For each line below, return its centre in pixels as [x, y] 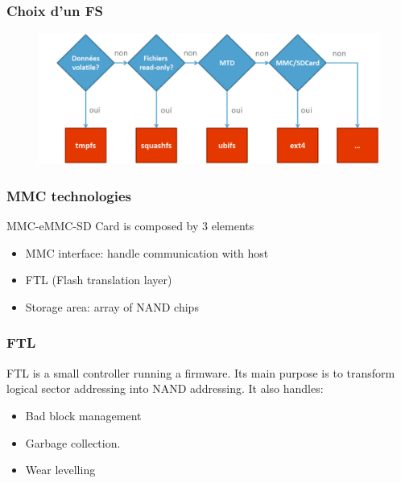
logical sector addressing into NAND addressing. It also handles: [165, 388]
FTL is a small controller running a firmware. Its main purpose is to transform [201, 372]
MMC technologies [69, 195]
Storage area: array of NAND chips [112, 306]
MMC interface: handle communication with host [147, 252]
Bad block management [83, 415]
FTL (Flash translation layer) [99, 280]
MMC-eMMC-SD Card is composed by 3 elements [130, 226]
